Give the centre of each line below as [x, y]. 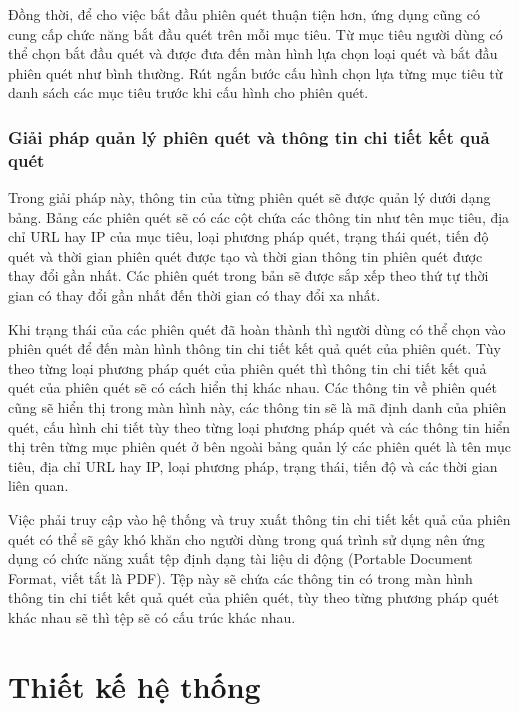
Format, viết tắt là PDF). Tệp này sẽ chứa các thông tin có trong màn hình [240, 577]
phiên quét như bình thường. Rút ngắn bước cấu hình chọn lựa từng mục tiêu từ [255, 72]
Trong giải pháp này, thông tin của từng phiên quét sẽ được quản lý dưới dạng [249, 197]
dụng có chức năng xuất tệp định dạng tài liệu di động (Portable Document [240, 558]
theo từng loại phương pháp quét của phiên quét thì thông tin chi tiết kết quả [247, 367]
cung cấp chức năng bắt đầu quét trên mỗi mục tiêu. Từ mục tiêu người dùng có [255, 33]
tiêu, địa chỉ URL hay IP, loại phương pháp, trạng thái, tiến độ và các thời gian [253, 465]
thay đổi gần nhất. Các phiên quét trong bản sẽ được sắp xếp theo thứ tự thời [248, 275]
